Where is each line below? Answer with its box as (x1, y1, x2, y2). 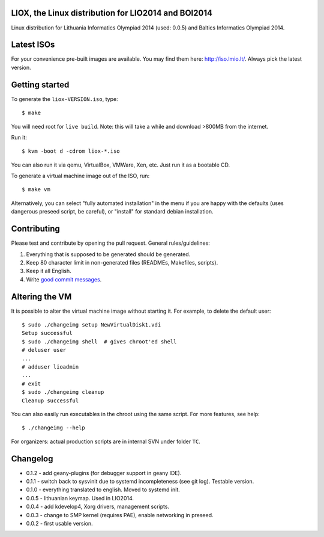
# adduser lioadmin (22, 363, 79, 370)
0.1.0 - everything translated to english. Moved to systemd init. (26, 486, 180, 493)
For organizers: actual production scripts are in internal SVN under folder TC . (11, 438, 200, 445)
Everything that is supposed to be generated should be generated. (26, 250, 191, 258)
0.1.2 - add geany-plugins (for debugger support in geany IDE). (26, 469, 182, 476)
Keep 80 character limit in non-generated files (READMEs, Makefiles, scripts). (26, 259, 218, 266)
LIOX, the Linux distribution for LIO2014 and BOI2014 (11, 8, 213, 18)
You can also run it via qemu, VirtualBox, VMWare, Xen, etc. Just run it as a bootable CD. (11, 161, 230, 168)
